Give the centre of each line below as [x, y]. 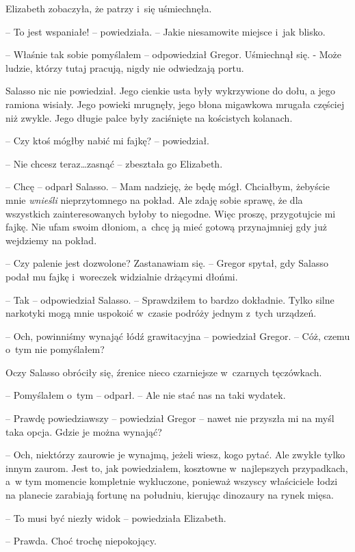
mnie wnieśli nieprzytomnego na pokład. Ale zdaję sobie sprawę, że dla [154, 199]
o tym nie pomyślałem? [55, 349]
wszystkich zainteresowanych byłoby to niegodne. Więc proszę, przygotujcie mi [171, 213]
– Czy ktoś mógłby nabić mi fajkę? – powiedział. [108, 141]
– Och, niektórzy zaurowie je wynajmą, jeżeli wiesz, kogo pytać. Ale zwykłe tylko [175, 455]
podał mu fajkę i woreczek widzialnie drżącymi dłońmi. [122, 276]
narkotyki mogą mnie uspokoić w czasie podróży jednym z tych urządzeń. [161, 313]
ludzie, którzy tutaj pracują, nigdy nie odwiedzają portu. [125, 67]
